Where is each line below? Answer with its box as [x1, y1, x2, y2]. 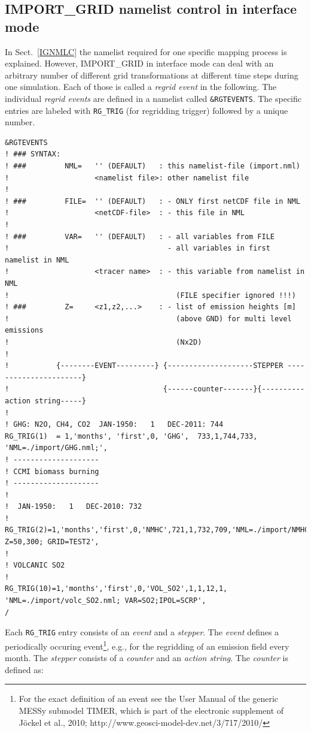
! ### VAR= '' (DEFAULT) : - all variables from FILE [5, 232, 275, 241]
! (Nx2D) [5, 337, 202, 346]
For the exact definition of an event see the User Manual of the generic [19, 692, 279, 705]
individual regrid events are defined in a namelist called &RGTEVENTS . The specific [5, 92, 301, 104]
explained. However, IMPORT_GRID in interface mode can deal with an [5, 57, 274, 70]
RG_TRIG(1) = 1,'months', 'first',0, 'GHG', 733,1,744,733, [5, 432, 258, 441]
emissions [5, 326, 44, 335]
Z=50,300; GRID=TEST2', [5, 538, 99, 547]
